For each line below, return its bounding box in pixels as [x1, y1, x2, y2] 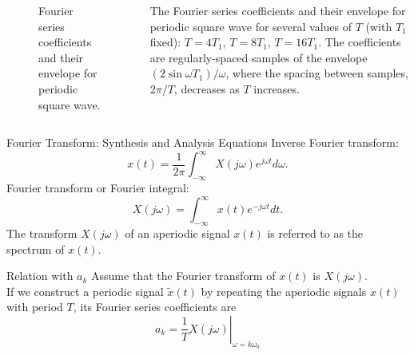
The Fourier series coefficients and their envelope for [149, 2, 406, 18]
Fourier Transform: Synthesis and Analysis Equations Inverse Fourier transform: [6, 134, 399, 151]
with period [6, 298, 63, 315]
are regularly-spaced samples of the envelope [149, 49, 368, 65]
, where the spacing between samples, [225, 65, 408, 81]
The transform [6, 224, 78, 241]
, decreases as [173, 80, 240, 97]
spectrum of [6, 240, 65, 257]
